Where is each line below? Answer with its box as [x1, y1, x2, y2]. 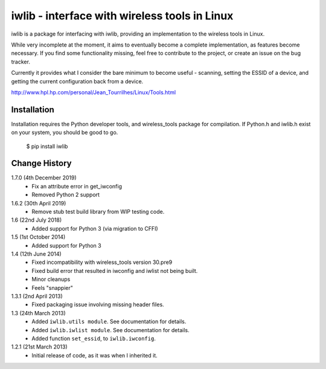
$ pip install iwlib [26, 143, 68, 150]
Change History [11, 158, 72, 168]
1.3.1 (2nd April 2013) [11, 292, 63, 300]
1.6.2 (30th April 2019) [11, 199, 66, 207]
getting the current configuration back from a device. [11, 77, 144, 85]
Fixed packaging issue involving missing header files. [31, 301, 164, 308]
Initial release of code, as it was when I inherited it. [31, 351, 158, 359]
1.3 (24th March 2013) [11, 309, 66, 316]
